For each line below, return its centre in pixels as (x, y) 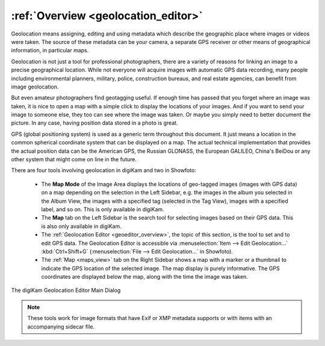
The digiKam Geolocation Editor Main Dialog (66, 290)
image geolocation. (35, 87)
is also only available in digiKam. (81, 226)
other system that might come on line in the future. (74, 159)
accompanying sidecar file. (61, 326)
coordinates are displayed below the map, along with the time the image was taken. (144, 277)
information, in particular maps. (50, 51)
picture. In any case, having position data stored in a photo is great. (94, 123)
